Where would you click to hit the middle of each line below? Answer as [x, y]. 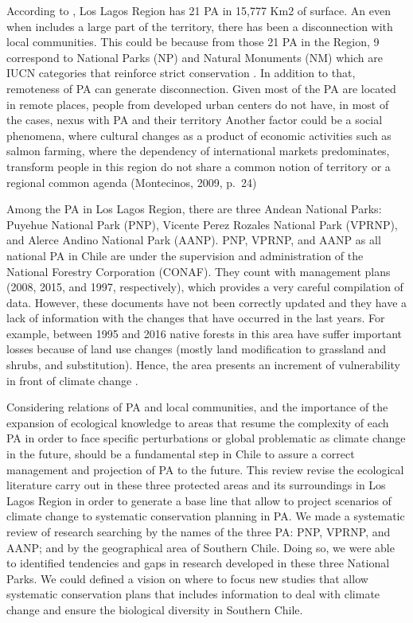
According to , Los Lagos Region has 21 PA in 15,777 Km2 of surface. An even [199, 10]
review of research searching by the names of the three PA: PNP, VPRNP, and [199, 531]
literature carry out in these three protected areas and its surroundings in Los [196, 485]
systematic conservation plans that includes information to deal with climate [193, 594]
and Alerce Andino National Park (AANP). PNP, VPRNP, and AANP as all [194, 240]
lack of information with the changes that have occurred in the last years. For [196, 318]
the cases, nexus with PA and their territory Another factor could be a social [195, 120]
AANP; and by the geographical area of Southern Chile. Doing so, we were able [201, 547]
